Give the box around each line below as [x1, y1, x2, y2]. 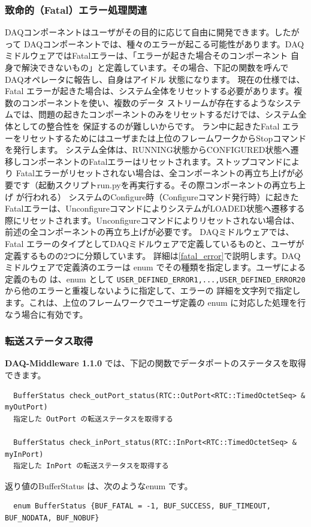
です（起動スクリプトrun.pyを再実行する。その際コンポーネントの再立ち [13, 178, 297, 191]
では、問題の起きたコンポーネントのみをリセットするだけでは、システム [13, 108, 298, 121]
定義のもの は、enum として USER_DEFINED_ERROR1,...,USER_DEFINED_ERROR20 [5, 272, 306, 285]
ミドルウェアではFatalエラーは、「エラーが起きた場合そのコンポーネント [5, 49, 288, 62]
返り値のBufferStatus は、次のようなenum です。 [5, 479, 193, 492]
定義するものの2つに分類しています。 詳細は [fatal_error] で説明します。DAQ [5, 249, 301, 261]
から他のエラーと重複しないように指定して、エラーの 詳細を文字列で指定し [5, 284, 301, 297]
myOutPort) [5, 403, 48, 412]
